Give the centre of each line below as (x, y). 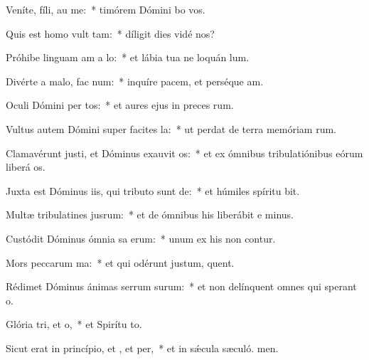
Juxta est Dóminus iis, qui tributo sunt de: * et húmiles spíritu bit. (153, 190)
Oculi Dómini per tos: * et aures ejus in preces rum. (120, 105)
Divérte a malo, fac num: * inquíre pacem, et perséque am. (135, 81)
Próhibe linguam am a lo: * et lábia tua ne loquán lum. (128, 57)
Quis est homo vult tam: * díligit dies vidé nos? (110, 33)
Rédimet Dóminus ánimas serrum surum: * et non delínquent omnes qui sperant (181, 286)
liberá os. (26, 167)
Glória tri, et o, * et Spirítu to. (74, 324)
